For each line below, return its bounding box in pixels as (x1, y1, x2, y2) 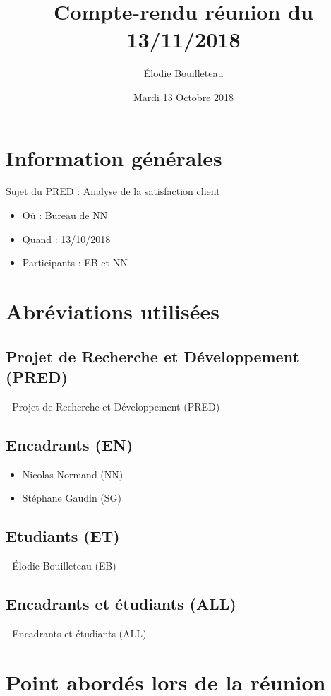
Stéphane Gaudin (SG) (22, 490, 122, 505)
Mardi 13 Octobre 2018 (133, 89, 234, 104)
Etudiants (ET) (6, 525, 120, 547)
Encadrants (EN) (6, 433, 133, 455)
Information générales (6, 143, 222, 172)
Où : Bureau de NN (22, 208, 108, 223)
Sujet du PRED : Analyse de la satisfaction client (6, 184, 220, 199)
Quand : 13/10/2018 (22, 231, 111, 246)
